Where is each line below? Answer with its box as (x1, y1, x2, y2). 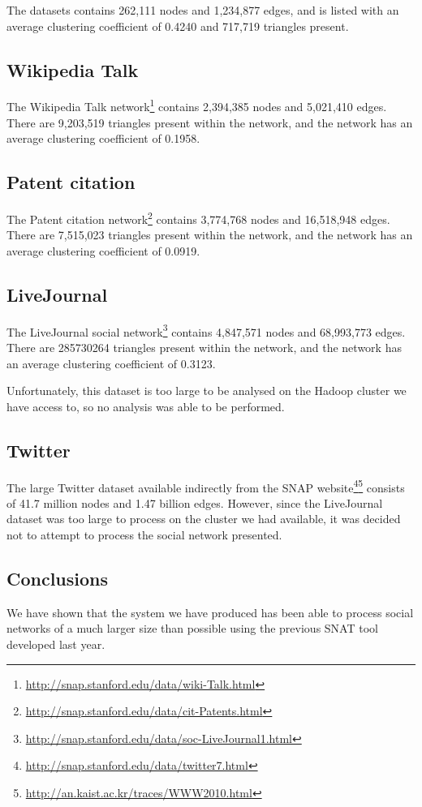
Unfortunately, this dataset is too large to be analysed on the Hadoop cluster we (6, 382, 407, 399)
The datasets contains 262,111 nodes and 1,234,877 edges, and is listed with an (6, 2, 399, 18)
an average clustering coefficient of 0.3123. (6, 354, 216, 371)
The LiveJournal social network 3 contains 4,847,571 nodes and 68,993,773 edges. (6, 320, 406, 340)
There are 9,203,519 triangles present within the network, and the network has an (6, 114, 413, 131)
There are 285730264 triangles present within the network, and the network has (6, 338, 402, 355)
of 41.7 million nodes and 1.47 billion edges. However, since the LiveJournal (6, 494, 383, 511)
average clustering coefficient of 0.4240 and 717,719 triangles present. (6, 17, 349, 34)
